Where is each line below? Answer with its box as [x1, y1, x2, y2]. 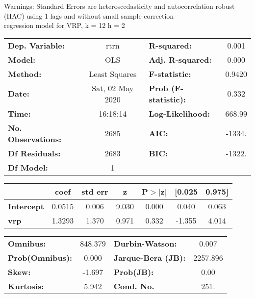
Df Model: [8, 161, 48, 173]
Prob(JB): [113, 266, 154, 277]
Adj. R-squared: [149, 53, 212, 65]
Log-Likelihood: [149, 107, 210, 119]
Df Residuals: [8, 147, 61, 159]
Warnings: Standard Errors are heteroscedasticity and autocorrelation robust [4, 1, 235, 11]
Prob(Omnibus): [8, 251, 73, 263]
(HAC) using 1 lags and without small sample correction [4, 10, 174, 21]
